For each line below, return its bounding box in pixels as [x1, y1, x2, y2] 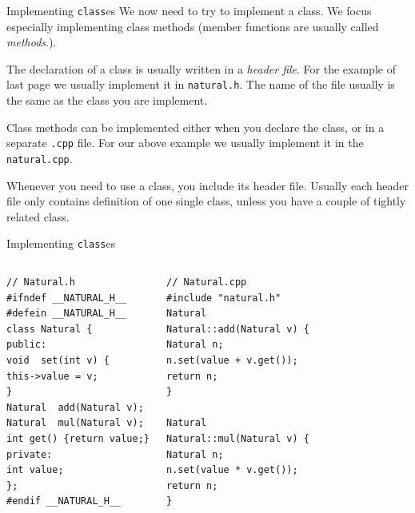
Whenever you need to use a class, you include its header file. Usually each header [6, 177, 409, 193]
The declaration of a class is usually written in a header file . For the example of [6, 60, 396, 77]
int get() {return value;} [6, 432, 150, 444]
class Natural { [6, 323, 93, 335]
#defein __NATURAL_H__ [6, 308, 127, 320]
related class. [6, 208, 70, 225]
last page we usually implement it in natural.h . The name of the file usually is [6, 76, 395, 93]
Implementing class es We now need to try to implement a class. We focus [6, 2, 372, 18]
